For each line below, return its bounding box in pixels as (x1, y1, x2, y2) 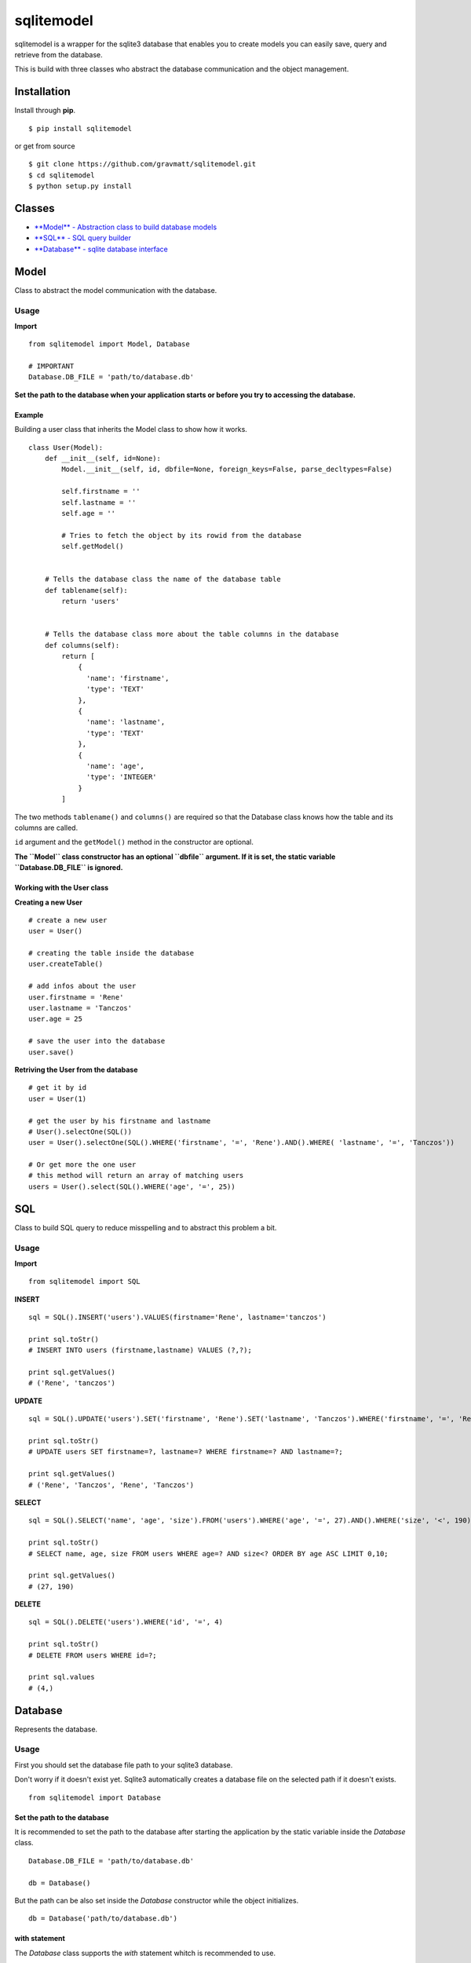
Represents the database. (14, 1724, 98, 1734)
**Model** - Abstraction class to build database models (34, 222, 217, 232)
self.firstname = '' (61, 487, 141, 496)
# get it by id (28, 1084, 87, 1092)
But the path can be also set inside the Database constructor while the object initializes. (14, 1895, 299, 1905)
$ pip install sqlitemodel (28, 124, 133, 133)
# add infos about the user (28, 981, 137, 991)
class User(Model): (28, 443, 104, 451)
